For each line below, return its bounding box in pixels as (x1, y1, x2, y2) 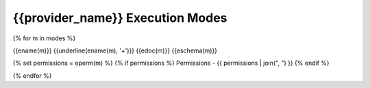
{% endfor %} (12, 72, 52, 80)
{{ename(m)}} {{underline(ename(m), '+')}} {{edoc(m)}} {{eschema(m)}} (12, 46, 218, 55)
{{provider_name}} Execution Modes (12, 10, 227, 25)
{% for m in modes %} (12, 34, 76, 42)
